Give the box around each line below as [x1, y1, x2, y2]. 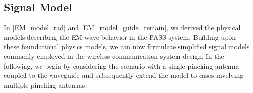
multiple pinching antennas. [4, 79, 87, 90]
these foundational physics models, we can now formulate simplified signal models [4, 41, 250, 52]
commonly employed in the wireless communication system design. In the [4, 51, 224, 61]
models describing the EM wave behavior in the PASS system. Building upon [4, 32, 236, 42]
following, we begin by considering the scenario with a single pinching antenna [4, 60, 239, 71]
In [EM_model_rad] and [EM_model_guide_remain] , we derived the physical [4, 22, 241, 33]
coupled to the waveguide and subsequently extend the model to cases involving [4, 70, 244, 80]
